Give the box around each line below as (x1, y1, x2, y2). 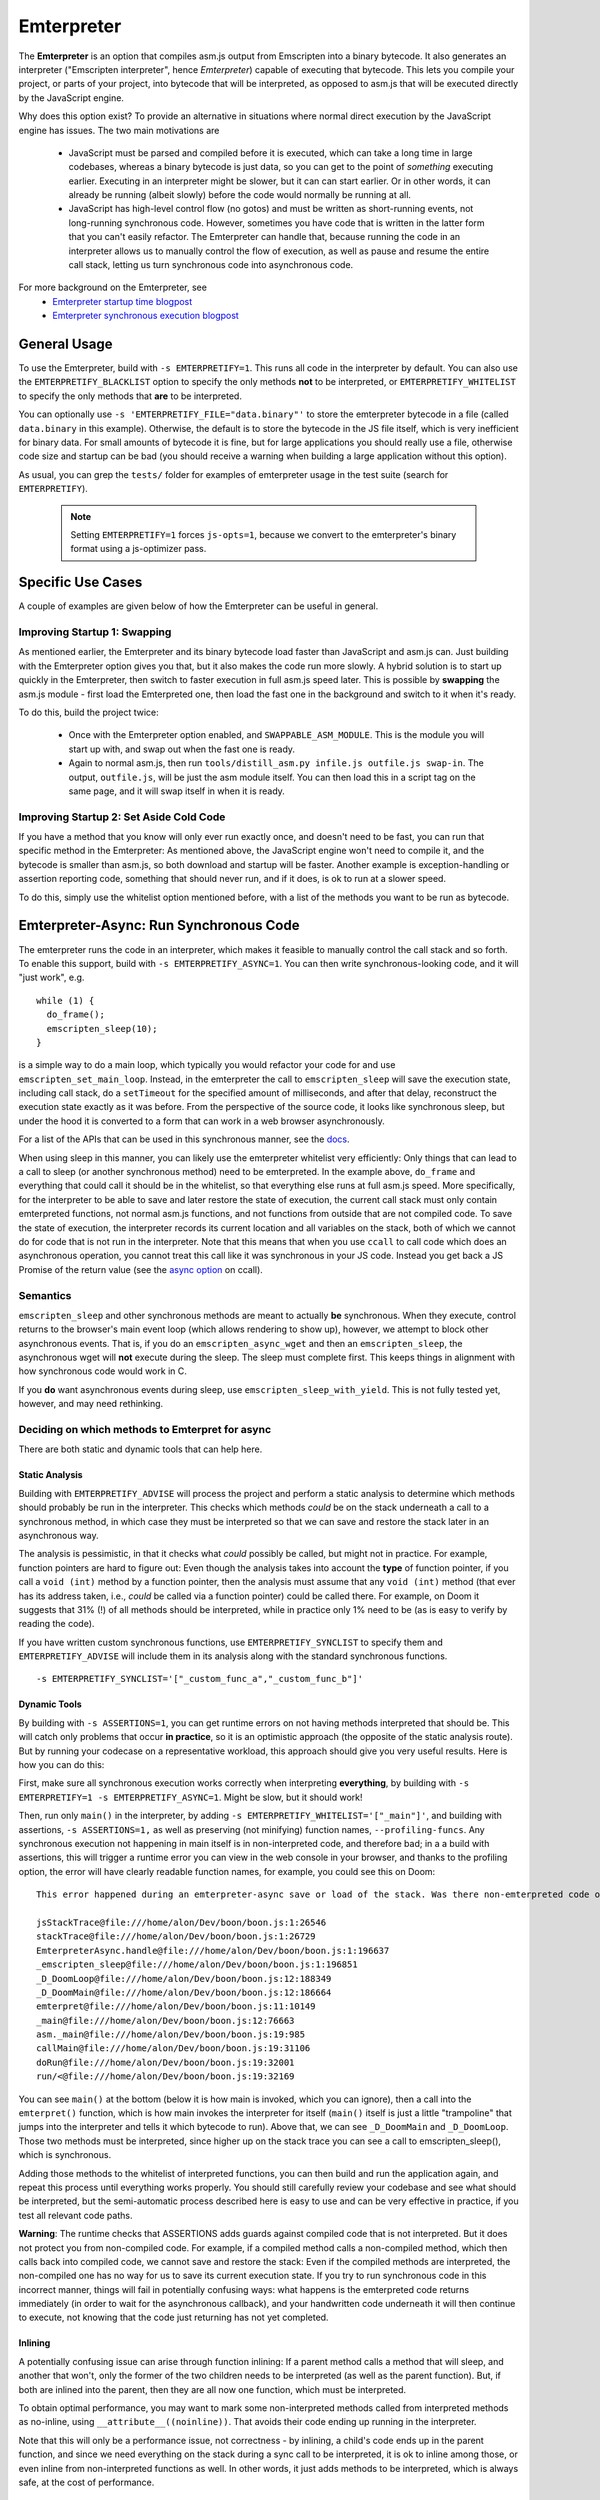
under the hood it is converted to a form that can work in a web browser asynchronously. (18, 1115, 385, 1127)
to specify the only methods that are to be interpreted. (18, 390, 242, 402)
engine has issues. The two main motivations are (18, 124, 220, 136)
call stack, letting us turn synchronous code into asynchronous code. (68, 259, 354, 271)
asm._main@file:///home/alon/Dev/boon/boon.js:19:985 (36, 2029, 305, 2040)
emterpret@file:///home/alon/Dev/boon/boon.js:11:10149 (36, 2001, 316, 2012)
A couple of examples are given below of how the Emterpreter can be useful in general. (18, 600, 379, 612)
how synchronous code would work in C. (18, 1365, 187, 1377)
